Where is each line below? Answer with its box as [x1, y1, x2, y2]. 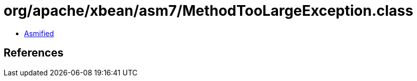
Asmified [24, 29, 54, 38]
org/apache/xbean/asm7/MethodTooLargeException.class [4, 2, 413, 19]
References [4, 46, 64, 60]
